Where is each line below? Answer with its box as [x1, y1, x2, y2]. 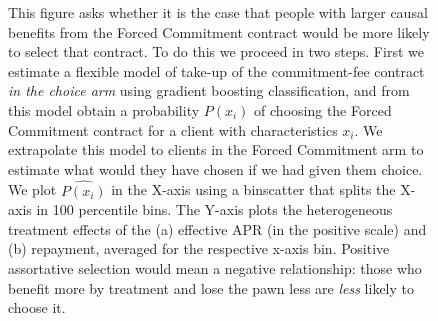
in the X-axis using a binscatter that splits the [111, 179, 396, 200]
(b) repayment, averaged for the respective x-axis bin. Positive [8, 238, 390, 259]
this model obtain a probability [8, 99, 200, 120]
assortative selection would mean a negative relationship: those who [8, 257, 422, 278]
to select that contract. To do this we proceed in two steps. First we [8, 41, 424, 62]
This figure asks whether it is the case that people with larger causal [8, 2, 428, 22]
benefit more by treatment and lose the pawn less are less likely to [8, 277, 415, 298]
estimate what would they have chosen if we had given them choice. [8, 158, 423, 179]
